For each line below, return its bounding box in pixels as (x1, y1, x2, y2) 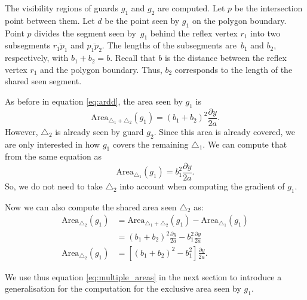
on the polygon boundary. (192, 14, 287, 26)
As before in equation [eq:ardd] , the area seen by (5, 94, 183, 107)
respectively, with (5, 51, 69, 64)
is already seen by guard (55, 125, 144, 137)
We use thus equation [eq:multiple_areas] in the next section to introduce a (5, 270, 282, 283)
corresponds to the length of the (174, 63, 293, 75)
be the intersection (234, 2, 303, 14)
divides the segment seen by (34, 26, 136, 39)
